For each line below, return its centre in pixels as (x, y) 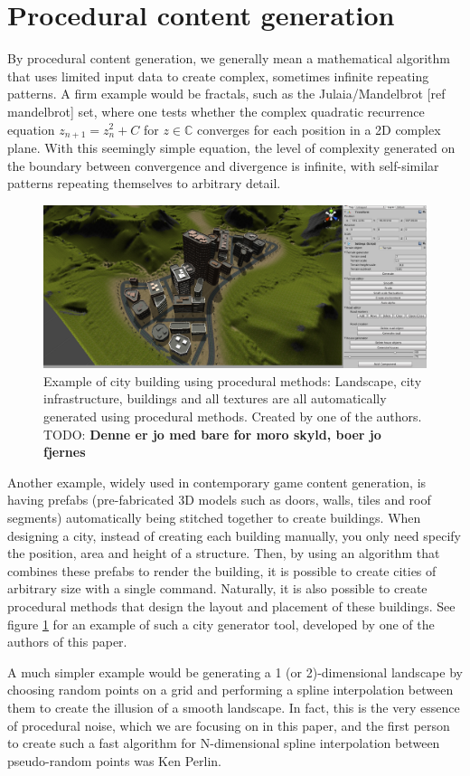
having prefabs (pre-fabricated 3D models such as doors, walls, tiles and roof (219, 500)
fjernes (65, 452)
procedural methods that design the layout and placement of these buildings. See (231, 606)
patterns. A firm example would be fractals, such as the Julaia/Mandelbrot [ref (226, 94)
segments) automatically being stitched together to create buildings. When (214, 518)
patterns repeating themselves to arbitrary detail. (144, 183)
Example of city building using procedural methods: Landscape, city (233, 380)
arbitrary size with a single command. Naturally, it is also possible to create (217, 588)
